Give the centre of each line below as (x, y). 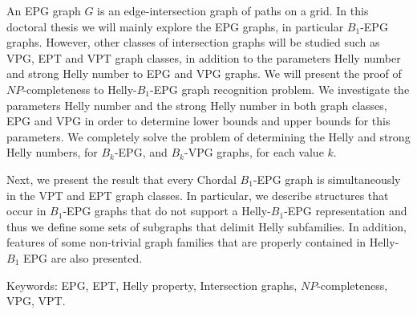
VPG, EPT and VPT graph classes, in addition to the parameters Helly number (204, 57)
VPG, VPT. (36, 301)
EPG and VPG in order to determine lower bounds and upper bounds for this (198, 121)
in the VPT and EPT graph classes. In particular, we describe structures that (198, 195)
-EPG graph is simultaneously (327, 179)
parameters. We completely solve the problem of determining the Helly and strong (208, 136)
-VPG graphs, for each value (254, 152)
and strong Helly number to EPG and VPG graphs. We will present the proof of (204, 73)
